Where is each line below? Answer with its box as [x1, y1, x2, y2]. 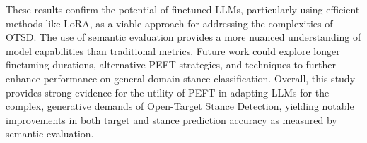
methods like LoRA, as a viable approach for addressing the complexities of [6, 15, 333, 30]
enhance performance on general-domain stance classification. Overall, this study [6, 70, 356, 85]
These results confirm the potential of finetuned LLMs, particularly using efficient [6, 2, 360, 16]
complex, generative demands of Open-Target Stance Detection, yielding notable [6, 99, 354, 113]
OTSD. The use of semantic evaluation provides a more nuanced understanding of [6, 30, 361, 44]
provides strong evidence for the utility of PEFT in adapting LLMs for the [6, 85, 330, 99]
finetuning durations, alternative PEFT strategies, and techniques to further [6, 57, 337, 72]
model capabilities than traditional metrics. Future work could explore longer [6, 43, 340, 58]
